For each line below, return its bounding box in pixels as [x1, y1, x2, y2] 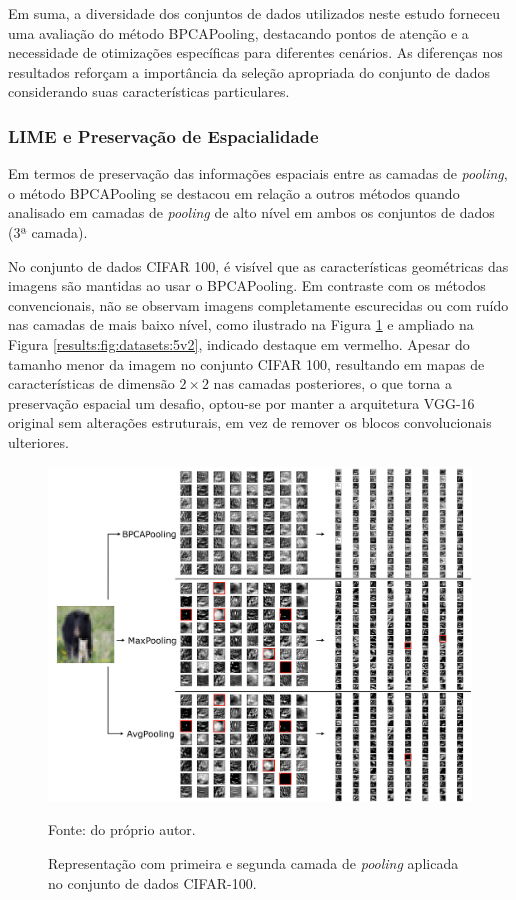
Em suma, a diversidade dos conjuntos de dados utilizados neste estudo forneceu [8, 3, 501, 23]
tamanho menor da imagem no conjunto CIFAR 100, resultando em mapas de [8, 353, 485, 374]
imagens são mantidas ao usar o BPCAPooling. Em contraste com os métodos [8, 275, 486, 296]
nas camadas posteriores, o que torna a [213, 373, 453, 394]
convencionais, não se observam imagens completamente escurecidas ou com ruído [8, 294, 509, 315]
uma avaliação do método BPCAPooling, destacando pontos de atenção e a [8, 22, 469, 43]
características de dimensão [8, 373, 175, 394]
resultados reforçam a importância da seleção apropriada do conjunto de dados [8, 61, 491, 82]
